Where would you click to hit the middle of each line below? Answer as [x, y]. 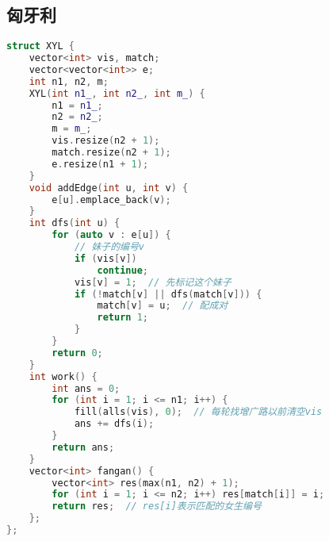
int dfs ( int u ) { [75, 223]
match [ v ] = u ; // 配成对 [163, 306]
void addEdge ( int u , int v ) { [109, 188]
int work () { [63, 376]
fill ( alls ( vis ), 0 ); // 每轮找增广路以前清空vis [198, 412]
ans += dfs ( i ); [114, 424]
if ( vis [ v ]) [105, 258]
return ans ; [83, 447]
